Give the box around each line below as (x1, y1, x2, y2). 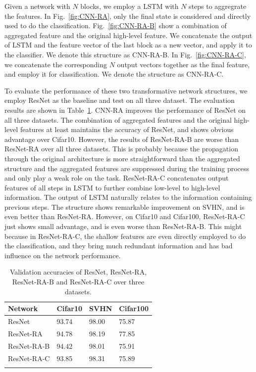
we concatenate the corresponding (4, 59, 107, 69)
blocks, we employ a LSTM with (80, 1, 179, 11)
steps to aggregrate (189, 1, 247, 11)
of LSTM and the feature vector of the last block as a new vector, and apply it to (4, 40, 252, 50)
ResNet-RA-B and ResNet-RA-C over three (12, 277, 145, 287)
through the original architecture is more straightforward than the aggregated (4, 153, 240, 163)
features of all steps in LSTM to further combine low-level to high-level (4, 182, 220, 192)
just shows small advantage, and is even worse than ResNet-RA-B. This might (4, 221, 242, 232)
